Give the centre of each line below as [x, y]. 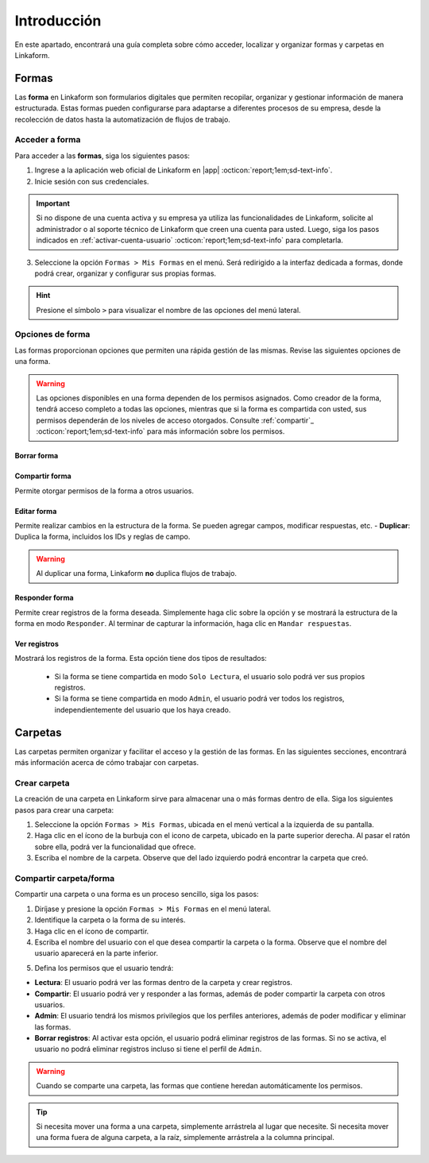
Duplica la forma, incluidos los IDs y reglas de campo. [102, 537]
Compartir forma [43, 476]
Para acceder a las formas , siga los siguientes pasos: [102, 156]
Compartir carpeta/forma [65, 878]
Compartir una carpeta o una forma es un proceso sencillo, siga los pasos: [137, 894]
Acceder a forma [48, 140]
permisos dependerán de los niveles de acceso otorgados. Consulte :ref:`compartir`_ [175, 420]
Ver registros [37, 643]
